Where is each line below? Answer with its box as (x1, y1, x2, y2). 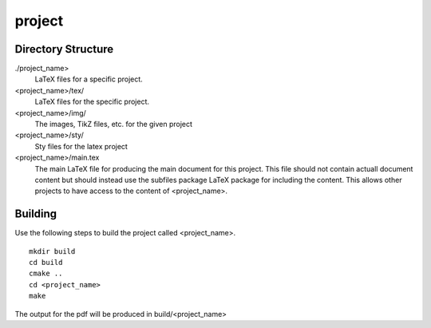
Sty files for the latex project (34, 141, 128, 151)
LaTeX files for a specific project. (34, 74, 143, 84)
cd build (29, 258, 63, 267)
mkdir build (29, 247, 76, 255)
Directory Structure (14, 42, 114, 56)
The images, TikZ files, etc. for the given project (34, 120, 193, 129)
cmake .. (29, 269, 63, 279)
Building (14, 207, 57, 221)
